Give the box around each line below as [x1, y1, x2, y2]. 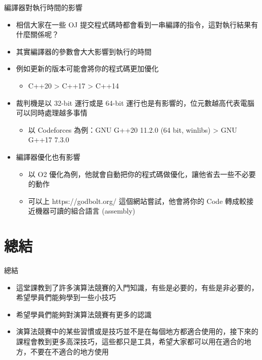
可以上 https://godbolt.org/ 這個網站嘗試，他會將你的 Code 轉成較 [28, 195, 247, 206]
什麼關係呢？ [16, 29, 59, 40]
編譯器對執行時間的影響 [4, 2, 82, 12]
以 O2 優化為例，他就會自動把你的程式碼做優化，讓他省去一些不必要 [28, 168, 256, 179]
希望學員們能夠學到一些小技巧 [16, 292, 116, 303]
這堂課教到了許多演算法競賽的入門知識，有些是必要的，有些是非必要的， [16, 282, 258, 292]
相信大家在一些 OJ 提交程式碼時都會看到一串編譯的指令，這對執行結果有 [16, 19, 258, 29]
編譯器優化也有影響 [16, 151, 80, 162]
